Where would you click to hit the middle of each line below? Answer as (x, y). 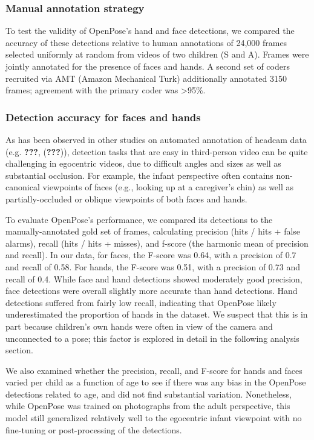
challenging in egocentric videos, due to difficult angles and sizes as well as (143, 163)
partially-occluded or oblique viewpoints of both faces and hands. (126, 198)
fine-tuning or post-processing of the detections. (94, 429)
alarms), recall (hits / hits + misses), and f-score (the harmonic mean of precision (157, 243)
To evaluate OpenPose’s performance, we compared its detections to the (139, 219)
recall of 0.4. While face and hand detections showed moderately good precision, (154, 278)
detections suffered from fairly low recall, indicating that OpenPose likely (141, 302)
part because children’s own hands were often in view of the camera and (139, 326)
